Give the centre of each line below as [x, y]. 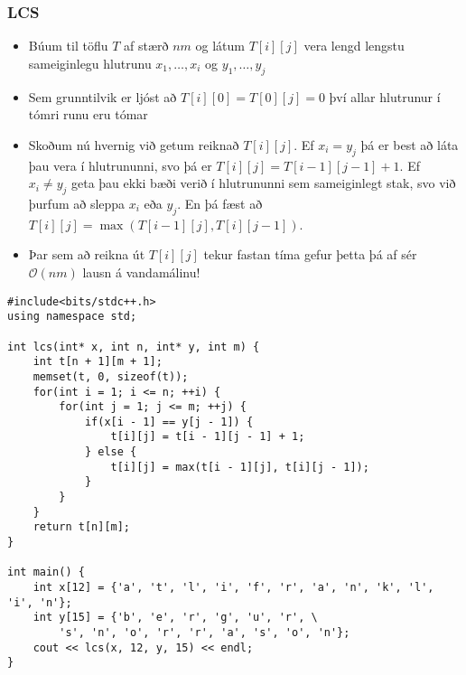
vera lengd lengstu [354, 46]
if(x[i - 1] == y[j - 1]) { [169, 422]
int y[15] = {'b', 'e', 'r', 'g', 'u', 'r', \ [175, 618]
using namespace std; [72, 317]
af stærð [146, 46]
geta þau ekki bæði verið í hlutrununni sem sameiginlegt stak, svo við [264, 183]
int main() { [46, 572]
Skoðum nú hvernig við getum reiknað [134, 144]
